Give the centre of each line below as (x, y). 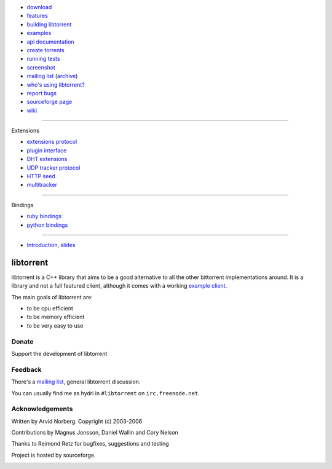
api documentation (50, 41)
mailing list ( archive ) (52, 76)
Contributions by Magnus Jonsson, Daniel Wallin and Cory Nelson (95, 433)
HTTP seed (41, 176)
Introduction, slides (51, 245)
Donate (22, 341)
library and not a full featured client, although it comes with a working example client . (119, 286)
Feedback (27, 369)
